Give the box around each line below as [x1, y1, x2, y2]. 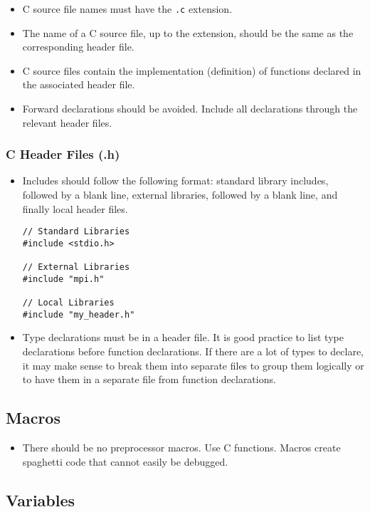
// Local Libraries [22, 298, 115, 308]
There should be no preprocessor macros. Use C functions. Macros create [22, 440, 341, 455]
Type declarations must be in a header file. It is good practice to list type [22, 330, 344, 345]
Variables [6, 489, 75, 511]
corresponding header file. [22, 39, 134, 54]
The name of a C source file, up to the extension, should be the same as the [22, 25, 354, 40]
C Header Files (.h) [6, 145, 120, 163]
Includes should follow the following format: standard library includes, [22, 173, 329, 188]
